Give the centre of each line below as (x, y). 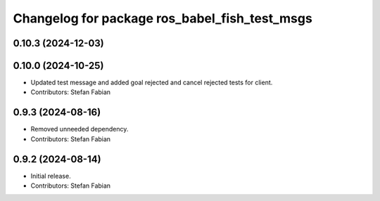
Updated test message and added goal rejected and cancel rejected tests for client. (152, 83)
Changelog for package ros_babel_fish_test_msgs (163, 18)
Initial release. (51, 176)
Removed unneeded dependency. (80, 129)
